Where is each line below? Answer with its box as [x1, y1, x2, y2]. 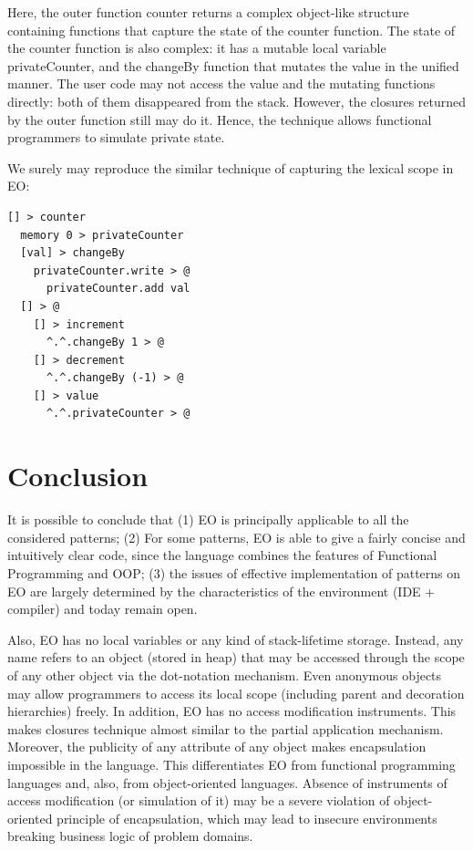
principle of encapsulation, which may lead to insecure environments [57, 808, 437, 827]
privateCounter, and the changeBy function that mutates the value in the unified [7, 56, 459, 75]
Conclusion [7, 457, 149, 494]
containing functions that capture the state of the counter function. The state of [7, 20, 456, 39]
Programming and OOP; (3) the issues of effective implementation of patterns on [7, 563, 461, 582]
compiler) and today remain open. [7, 599, 198, 618]
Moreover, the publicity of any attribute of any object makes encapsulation [7, 737, 427, 756]
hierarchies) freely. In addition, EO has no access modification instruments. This [7, 701, 457, 721]
